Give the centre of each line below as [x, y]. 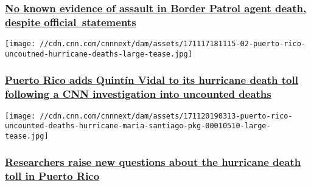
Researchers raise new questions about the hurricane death [153, 162]
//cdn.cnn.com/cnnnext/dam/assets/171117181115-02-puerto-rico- [173, 44]
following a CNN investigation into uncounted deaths [138, 94]
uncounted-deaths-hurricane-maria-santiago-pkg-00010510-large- [138, 126]
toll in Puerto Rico [52, 176]
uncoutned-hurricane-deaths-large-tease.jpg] [99, 54]
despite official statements [71, 22]
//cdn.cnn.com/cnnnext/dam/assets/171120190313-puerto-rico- [166, 116]
